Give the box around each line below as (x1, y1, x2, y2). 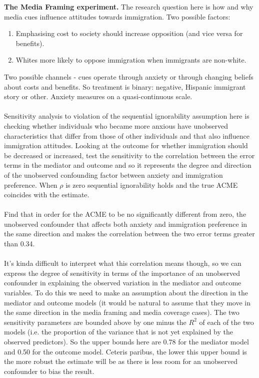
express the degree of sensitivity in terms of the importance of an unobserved (4, 267, 240, 278)
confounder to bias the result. (4, 365, 94, 376)
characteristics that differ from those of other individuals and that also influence (4, 130, 249, 141)
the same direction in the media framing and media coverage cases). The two (4, 307, 239, 317)
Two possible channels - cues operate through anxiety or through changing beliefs (4, 71, 253, 82)
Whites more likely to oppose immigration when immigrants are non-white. (15, 55, 246, 65)
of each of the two (199, 316, 254, 327)
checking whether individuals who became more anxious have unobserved (4, 120, 228, 131)
